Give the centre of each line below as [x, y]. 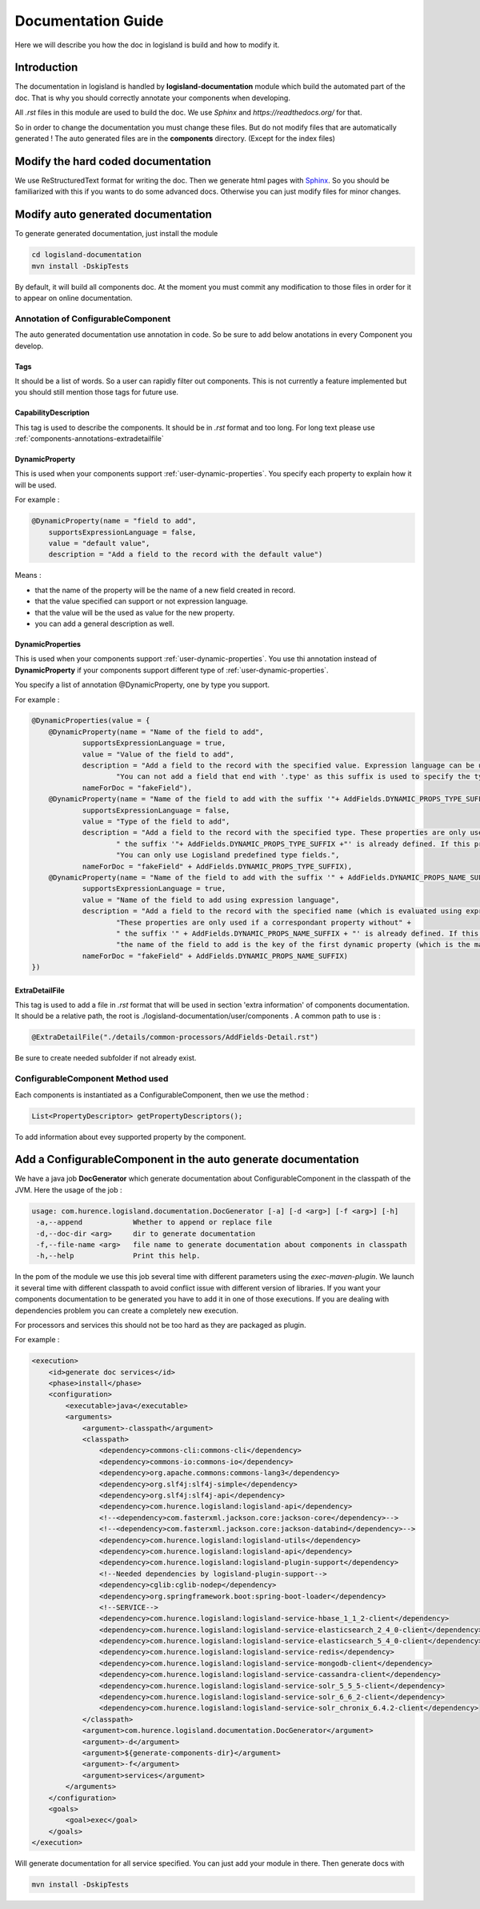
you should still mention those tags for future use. [97, 392]
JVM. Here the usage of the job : [68, 1189]
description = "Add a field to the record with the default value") [186, 555]
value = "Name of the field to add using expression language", [211, 900]
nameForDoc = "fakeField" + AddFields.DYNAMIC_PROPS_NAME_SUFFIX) [215, 956]
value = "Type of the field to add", [156, 822]
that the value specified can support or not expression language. [141, 601]
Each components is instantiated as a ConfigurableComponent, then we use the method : [162, 1095]
